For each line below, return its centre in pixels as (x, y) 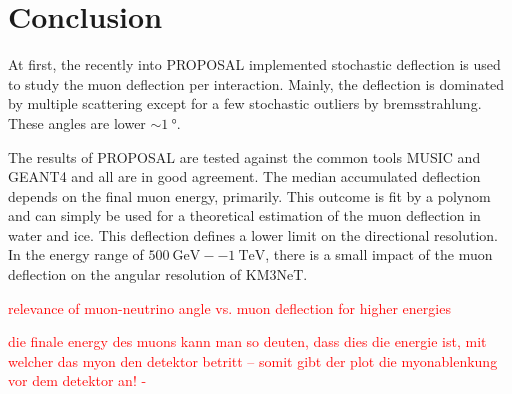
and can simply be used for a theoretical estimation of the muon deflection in (244, 215)
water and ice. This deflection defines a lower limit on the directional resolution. (253, 234)
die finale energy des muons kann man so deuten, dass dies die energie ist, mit (247, 341)
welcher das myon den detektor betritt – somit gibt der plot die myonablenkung (253, 360)
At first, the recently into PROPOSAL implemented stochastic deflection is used (254, 64)
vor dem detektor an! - (77, 380)
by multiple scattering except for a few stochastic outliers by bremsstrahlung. (245, 103)
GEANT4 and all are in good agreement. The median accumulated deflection (244, 176)
